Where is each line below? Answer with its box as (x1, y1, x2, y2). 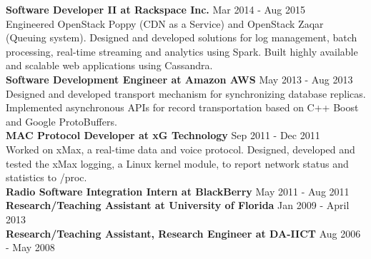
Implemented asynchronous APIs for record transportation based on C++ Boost (6, 100, 359, 115)
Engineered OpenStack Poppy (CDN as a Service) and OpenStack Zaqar (6, 16, 324, 31)
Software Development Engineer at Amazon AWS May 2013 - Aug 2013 (6, 71, 353, 86)
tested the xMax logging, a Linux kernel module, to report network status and (6, 156, 349, 171)
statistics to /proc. (6, 170, 87, 185)
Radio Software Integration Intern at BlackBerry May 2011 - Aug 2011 (6, 183, 350, 198)
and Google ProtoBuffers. (6, 113, 117, 128)
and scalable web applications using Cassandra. (6, 58, 213, 73)
